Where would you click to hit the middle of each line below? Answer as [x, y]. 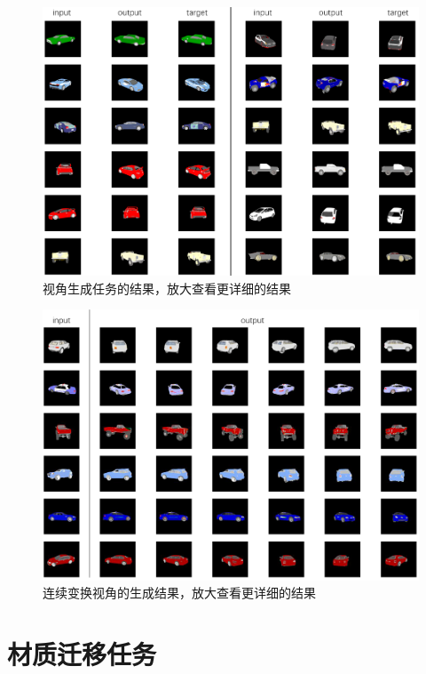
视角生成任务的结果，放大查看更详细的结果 [167, 288]
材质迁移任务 [82, 653]
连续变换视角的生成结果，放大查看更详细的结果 [179, 593]
